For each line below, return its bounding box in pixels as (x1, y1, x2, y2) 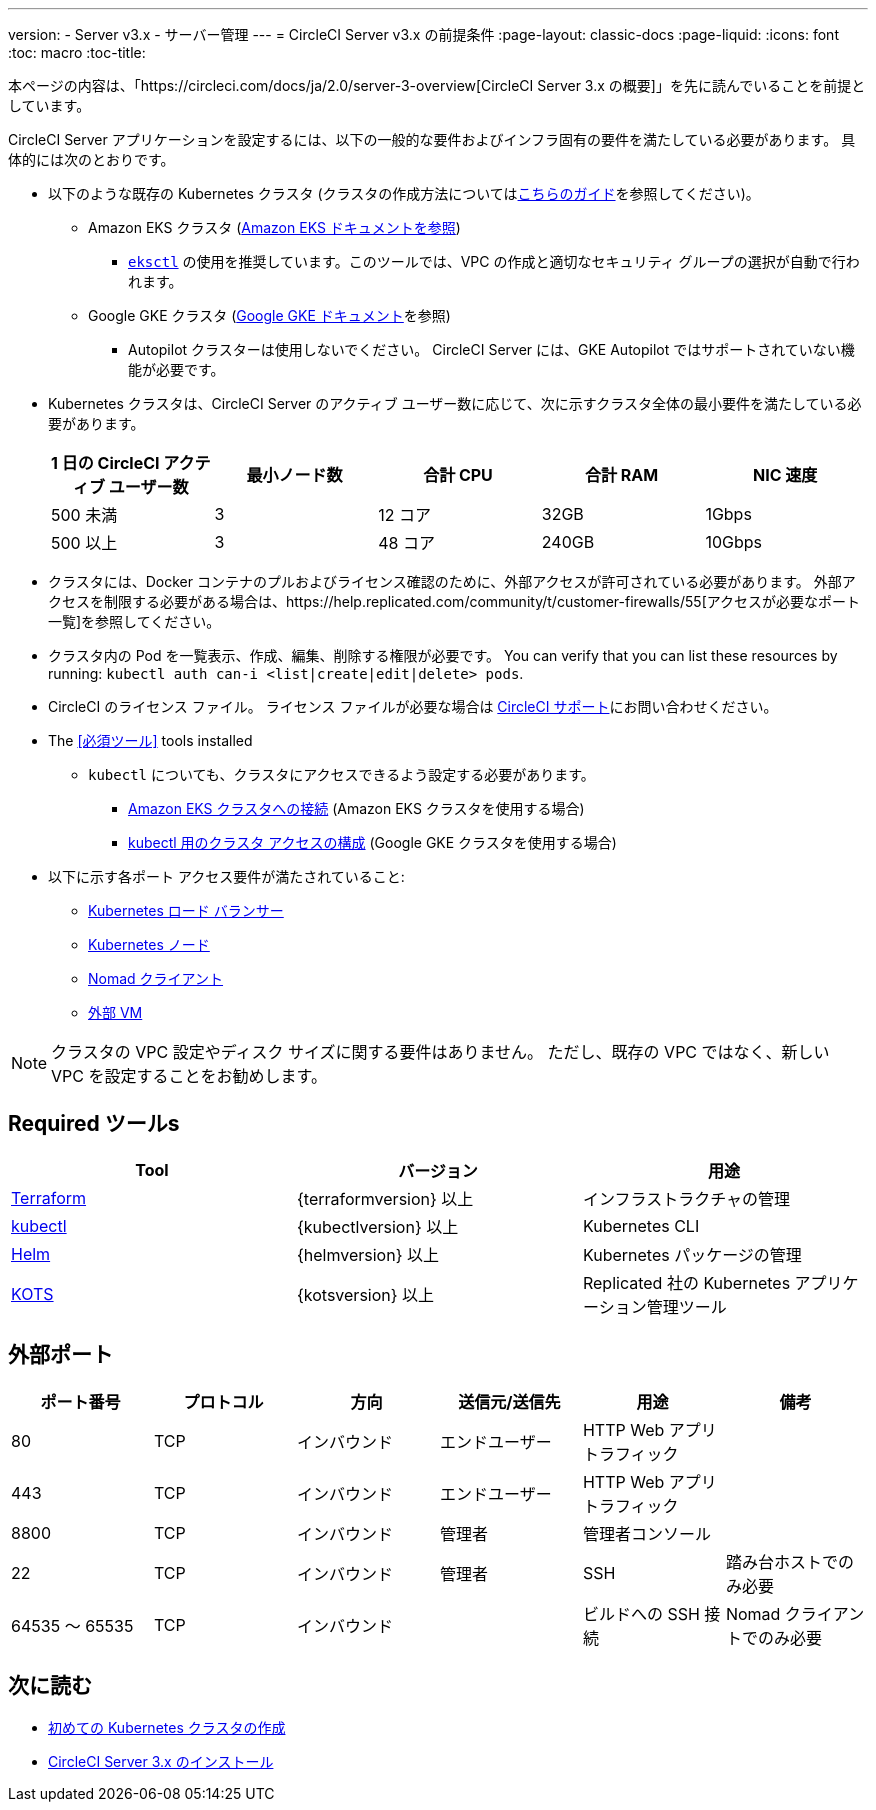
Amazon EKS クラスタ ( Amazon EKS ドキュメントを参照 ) (88, 219, 461, 236)
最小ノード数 (246, 465, 343, 485)
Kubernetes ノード (88, 936, 210, 953)
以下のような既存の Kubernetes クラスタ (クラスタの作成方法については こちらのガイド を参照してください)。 (48, 185, 760, 202)
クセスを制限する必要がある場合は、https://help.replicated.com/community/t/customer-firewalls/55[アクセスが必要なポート (48, 593, 861, 610)
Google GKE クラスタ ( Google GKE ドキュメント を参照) (88, 307, 451, 324)
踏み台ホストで (725, 1551, 838, 1572)
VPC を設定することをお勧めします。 (51, 1066, 327, 1086)
